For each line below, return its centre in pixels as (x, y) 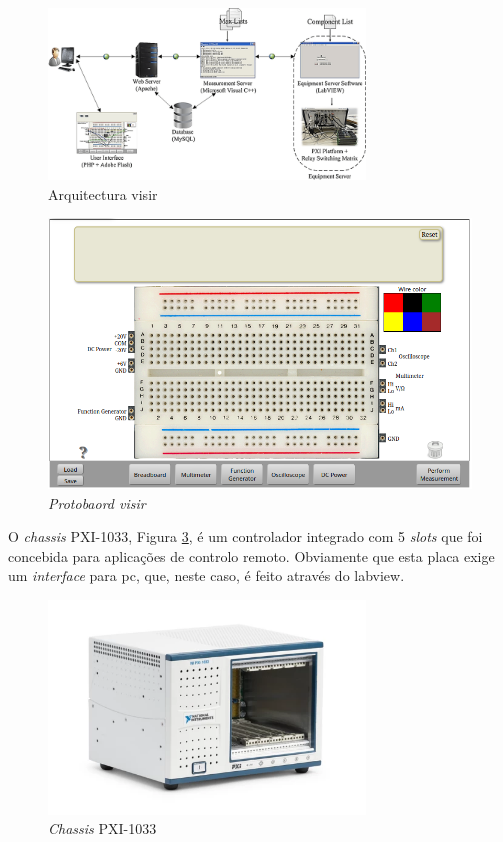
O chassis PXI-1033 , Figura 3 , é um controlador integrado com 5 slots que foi (245, 536)
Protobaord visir (97, 502)
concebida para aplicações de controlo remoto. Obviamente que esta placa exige (251, 555)
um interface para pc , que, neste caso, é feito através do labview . (206, 575)
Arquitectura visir (103, 193)
